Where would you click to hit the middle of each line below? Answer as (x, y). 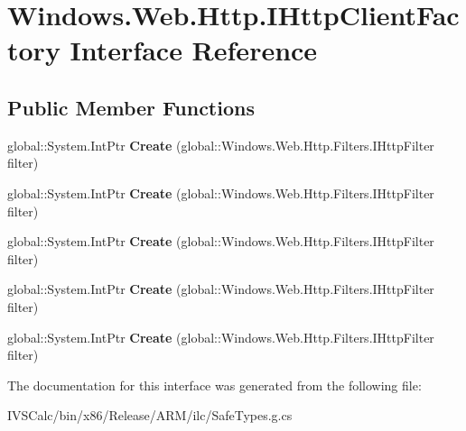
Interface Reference (194, 50)
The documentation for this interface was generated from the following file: (214, 385)
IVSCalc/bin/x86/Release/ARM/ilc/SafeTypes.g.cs (150, 415)
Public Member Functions (131, 107)
